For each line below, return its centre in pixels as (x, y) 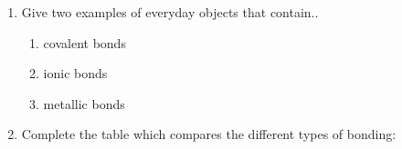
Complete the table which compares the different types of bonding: (209, 134)
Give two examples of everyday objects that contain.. (170, 12)
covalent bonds (85, 42)
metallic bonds (84, 103)
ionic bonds (75, 73)
